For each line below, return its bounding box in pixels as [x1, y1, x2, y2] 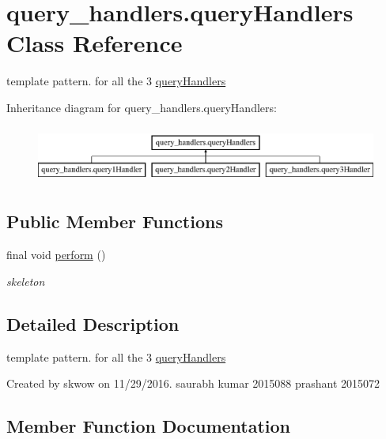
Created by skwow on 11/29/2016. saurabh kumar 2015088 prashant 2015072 [6, 375, 380, 392]
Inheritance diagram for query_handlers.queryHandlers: [6, 99, 277, 115]
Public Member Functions [6, 209, 223, 234]
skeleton [6, 272, 45, 289]
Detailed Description [6, 311, 180, 336]
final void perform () [6, 246, 106, 263]
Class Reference [6, 27, 183, 59]
